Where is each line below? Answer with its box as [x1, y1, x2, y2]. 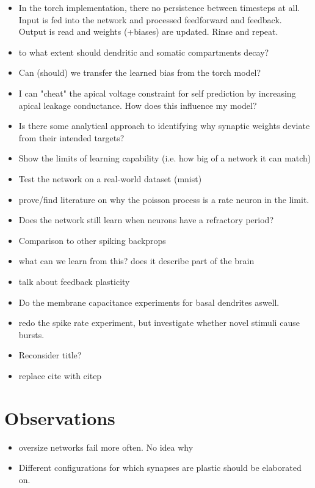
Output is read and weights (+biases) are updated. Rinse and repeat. [18, 25, 278, 38]
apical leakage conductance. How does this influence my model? [18, 98, 257, 111]
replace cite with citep [18, 369, 102, 382]
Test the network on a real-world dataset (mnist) [18, 172, 202, 185]
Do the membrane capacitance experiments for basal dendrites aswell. [18, 295, 280, 308]
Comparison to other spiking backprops [18, 234, 166, 246]
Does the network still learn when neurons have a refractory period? [18, 213, 273, 226]
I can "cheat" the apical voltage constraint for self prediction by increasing [18, 86, 296, 99]
